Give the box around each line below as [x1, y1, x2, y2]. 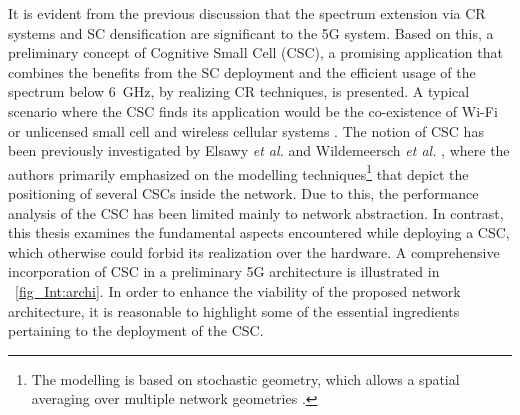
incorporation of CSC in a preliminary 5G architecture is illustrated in [8, 261, 440, 282]
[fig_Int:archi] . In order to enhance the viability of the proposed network [15, 280, 461, 301]
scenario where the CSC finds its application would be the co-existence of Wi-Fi [8, 100, 498, 121]
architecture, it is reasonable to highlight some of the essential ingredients [8, 300, 460, 321]
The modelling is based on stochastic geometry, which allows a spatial [31, 368, 460, 389]
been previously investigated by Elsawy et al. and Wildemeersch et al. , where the [8, 140, 510, 161]
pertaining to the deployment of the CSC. [8, 320, 264, 341]
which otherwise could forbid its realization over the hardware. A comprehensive [8, 241, 500, 262]
